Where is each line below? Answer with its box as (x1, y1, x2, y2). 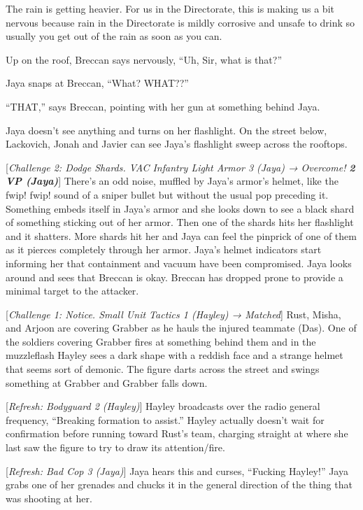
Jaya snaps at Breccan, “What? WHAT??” (6, 76, 189, 90)
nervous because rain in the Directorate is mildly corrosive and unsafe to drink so (6, 15, 355, 29)
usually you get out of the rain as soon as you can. (6, 29, 222, 43)
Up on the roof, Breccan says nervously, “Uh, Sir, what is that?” (6, 52, 282, 66)
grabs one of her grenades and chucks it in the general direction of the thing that (6, 477, 353, 492)
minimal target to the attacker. (6, 283, 139, 298)
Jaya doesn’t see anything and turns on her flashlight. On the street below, (6, 122, 327, 137)
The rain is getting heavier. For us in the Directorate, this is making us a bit (6, 1, 334, 15)
